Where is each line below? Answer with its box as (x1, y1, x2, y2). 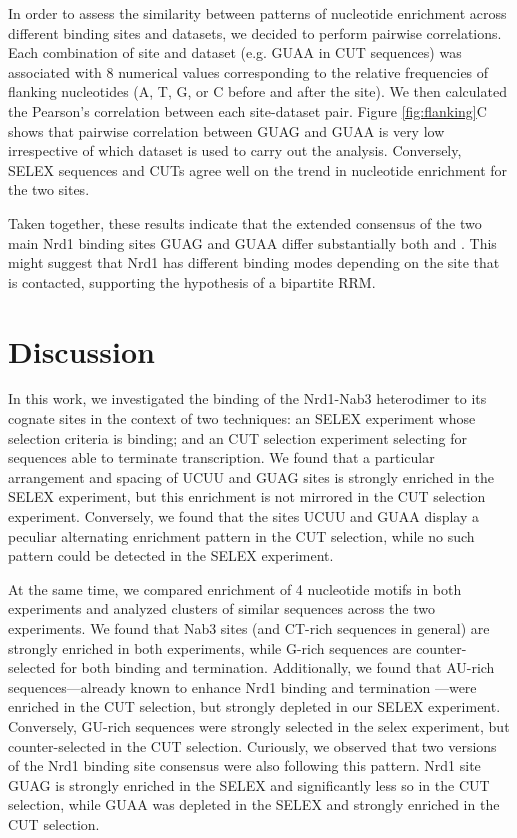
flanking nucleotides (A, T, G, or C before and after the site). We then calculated (8, 81, 507, 102)
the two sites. (8, 179, 90, 200)
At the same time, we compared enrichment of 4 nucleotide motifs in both (8, 578, 462, 599)
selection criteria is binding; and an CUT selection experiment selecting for (8, 427, 467, 448)
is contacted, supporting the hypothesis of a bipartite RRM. (8, 271, 376, 292)
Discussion (8, 330, 155, 371)
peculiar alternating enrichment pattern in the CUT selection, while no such (8, 525, 475, 546)
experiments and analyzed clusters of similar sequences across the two (8, 598, 435, 619)
